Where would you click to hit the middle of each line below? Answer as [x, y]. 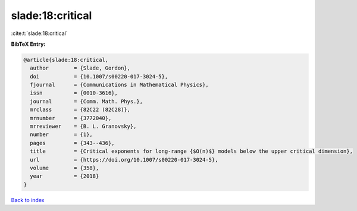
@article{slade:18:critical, [66, 60]
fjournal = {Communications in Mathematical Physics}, [119, 85]
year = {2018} [65, 176]
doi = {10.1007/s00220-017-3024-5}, [99, 76]
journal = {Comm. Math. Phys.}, [86, 101]
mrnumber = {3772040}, [71, 118]
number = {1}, [62, 135]
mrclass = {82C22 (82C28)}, [80, 110]
